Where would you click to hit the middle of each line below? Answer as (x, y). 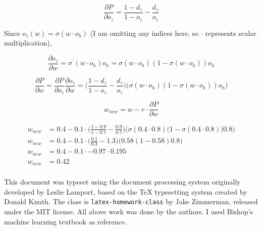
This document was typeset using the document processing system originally (122, 182)
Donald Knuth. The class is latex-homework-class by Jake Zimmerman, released (131, 201)
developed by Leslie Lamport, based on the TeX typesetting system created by (126, 191)
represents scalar (231, 33)
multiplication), (28, 43)
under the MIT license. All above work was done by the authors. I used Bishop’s (129, 211)
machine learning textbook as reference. (65, 221)
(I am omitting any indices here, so (144, 33)
